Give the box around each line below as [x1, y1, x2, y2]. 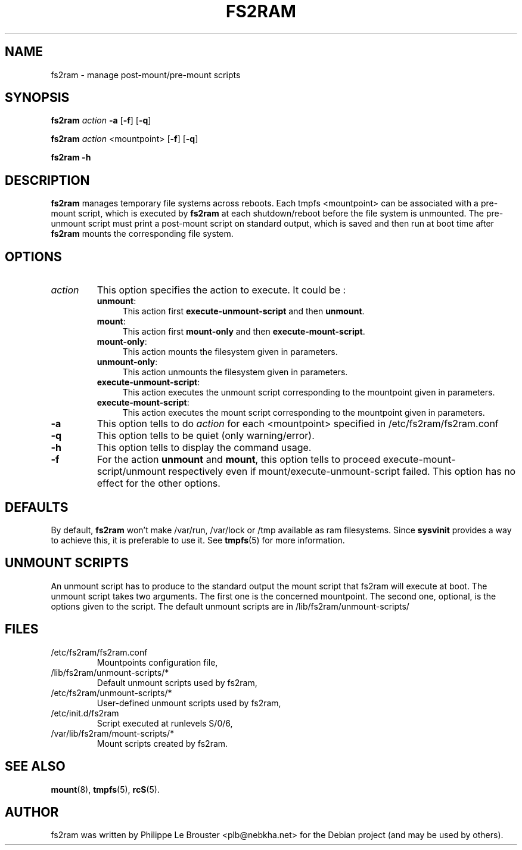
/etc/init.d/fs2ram [51, 707, 119, 718]
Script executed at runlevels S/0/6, [97, 718, 233, 728]
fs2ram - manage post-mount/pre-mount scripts [51, 69, 241, 80]
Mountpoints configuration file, [97, 657, 218, 667]
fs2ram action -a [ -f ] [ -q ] [51, 115, 151, 126]
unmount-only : [97, 357, 158, 367]
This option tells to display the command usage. [97, 441, 312, 454]
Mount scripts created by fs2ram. [97, 738, 228, 749]
